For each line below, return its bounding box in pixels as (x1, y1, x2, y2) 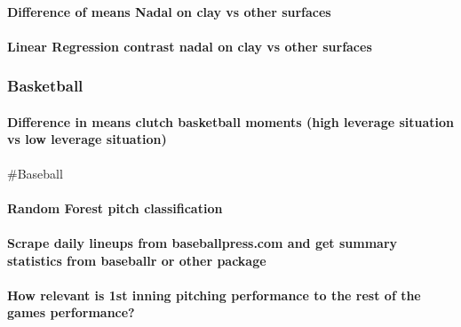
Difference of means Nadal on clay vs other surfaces (7, 2, 331, 20)
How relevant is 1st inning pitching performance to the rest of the (7, 285, 421, 304)
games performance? (7, 303, 135, 322)
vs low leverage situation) (7, 130, 167, 148)
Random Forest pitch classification (7, 198, 223, 217)
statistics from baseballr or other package (7, 251, 266, 269)
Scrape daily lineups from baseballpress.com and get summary (7, 233, 398, 251)
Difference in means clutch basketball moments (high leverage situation (7, 112, 455, 131)
